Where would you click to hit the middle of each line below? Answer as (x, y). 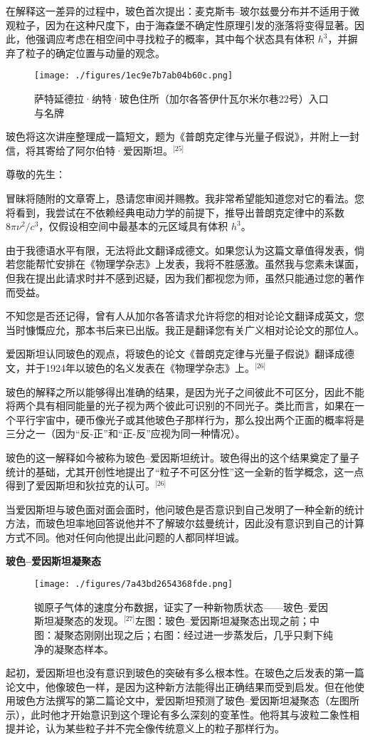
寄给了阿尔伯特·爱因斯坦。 (109, 150)
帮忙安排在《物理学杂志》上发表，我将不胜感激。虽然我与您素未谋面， (200, 264)
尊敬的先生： (36, 174)
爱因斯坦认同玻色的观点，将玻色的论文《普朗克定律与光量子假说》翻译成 (175, 354)
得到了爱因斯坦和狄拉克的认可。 (80, 485)
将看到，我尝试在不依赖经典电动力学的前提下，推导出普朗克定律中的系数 (175, 212)
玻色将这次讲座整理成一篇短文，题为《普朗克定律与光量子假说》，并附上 (173, 136)
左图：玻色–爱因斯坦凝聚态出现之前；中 (228, 621)
